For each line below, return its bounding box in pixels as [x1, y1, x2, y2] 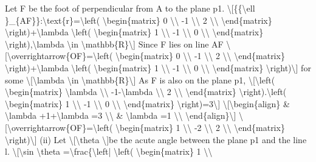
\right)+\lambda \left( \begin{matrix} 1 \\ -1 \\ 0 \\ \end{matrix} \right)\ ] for [5, 61, 311, 74]
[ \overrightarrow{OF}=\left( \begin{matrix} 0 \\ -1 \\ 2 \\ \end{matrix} [5, 49, 285, 62]
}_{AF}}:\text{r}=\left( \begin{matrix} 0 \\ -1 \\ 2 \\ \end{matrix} [5, 13, 272, 26]
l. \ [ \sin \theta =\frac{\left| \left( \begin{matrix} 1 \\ [5, 145, 213, 158]
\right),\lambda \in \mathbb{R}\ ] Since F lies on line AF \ [5, 37, 231, 50]
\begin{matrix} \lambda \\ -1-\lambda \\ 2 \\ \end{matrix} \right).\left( [5, 85, 287, 98]
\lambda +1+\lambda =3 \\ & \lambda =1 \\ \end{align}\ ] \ [5, 109, 244, 122]
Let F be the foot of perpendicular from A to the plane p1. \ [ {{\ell [5, 2, 255, 14]
